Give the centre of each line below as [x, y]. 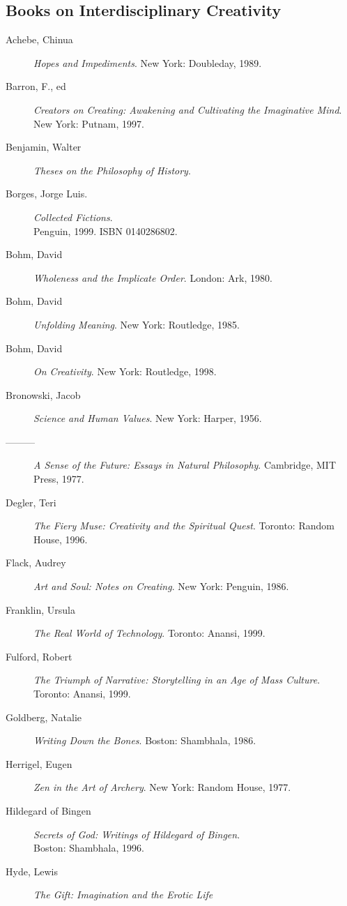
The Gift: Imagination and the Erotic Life [123, 894]
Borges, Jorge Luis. [47, 194]
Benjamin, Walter [44, 147]
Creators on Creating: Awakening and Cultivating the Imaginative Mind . [188, 109]
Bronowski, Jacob [43, 394]
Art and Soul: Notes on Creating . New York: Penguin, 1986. [161, 586]
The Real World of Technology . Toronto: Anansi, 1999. [149, 633]
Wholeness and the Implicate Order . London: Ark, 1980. [153, 277]
